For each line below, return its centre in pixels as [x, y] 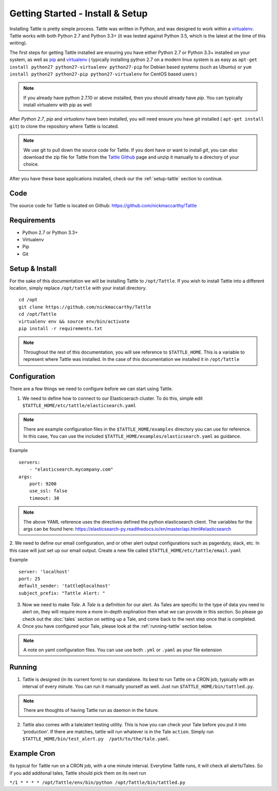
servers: [29, 462]
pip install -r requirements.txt [61, 329]
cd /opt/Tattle [38, 314]
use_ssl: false [48, 491]
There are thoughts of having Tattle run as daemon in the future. [91, 710]
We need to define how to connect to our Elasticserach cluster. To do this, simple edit [113, 398]
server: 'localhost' [44, 572]
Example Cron [33, 754]
